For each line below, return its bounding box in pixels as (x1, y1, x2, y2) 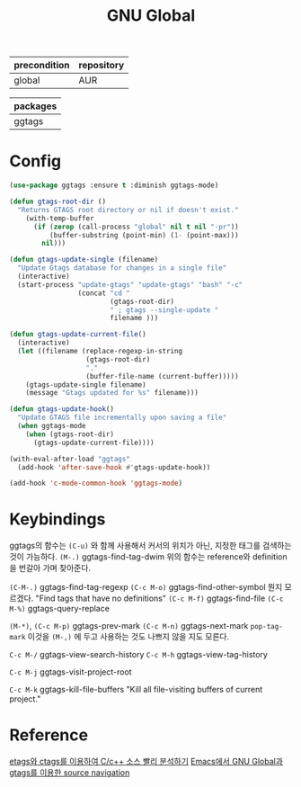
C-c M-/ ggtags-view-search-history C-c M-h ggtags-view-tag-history (9, 649, 268, 660)
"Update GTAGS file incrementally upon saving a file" (17, 413, 227, 423)
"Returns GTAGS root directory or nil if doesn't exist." (17, 205, 240, 214)
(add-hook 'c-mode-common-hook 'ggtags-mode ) (9, 478, 182, 488)
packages (13, 100, 58, 112)
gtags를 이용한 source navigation (9, 767, 130, 778)
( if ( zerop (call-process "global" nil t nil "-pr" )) (32, 222, 240, 231)
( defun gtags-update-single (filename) (9, 255, 159, 264)
